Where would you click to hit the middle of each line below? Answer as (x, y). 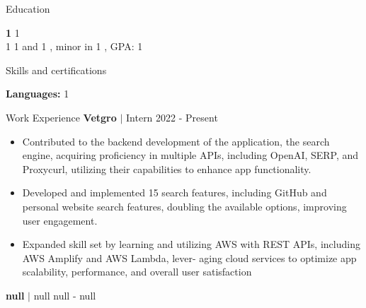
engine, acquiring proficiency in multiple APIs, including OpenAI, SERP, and (190, 155)
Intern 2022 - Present (172, 117)
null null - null (65, 295)
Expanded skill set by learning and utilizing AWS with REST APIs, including (191, 244)
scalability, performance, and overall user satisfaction (137, 272)
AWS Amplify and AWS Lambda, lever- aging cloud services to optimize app (189, 257)
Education (28, 8)
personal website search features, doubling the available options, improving (184, 206)
